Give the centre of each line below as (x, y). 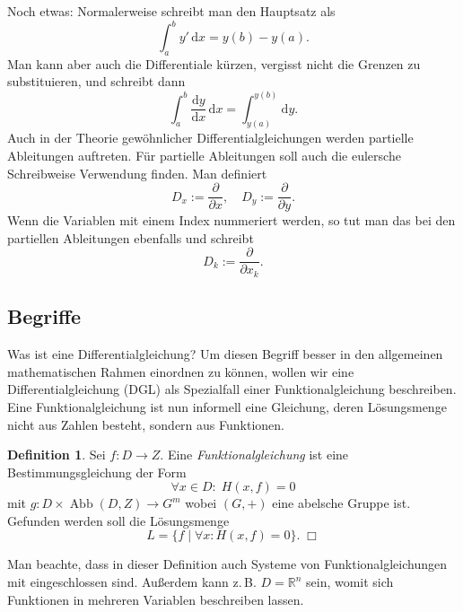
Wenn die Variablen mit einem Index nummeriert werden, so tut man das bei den (231, 220)
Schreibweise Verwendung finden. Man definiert (137, 173)
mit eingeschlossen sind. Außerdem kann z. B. (132, 582)
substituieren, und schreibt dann (96, 81)
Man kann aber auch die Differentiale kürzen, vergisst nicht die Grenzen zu (214, 63)
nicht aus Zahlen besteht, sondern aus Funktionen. (146, 424)
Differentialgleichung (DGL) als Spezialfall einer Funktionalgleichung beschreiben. (232, 389)
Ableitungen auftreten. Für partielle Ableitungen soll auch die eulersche (204, 155)
